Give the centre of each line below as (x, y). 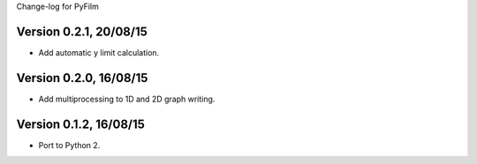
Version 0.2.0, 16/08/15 (82, 78)
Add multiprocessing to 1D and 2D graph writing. (127, 99)
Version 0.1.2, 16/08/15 (81, 124)
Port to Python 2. (69, 145)
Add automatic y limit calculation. (99, 52)
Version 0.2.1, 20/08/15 (82, 31)
